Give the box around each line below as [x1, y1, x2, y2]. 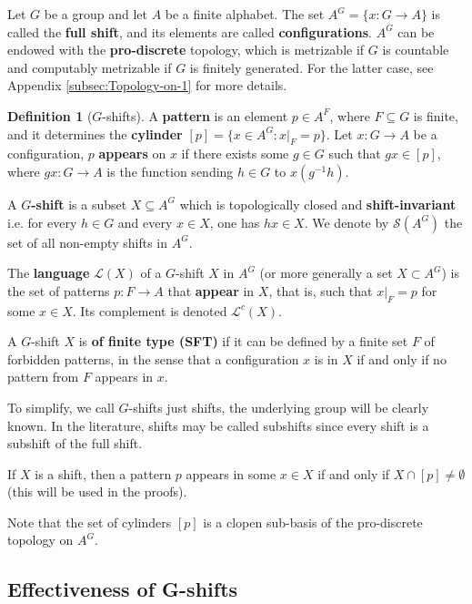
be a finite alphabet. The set [165, 5, 325, 23]
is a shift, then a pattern [35, 464, 172, 483]
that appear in [167, 281, 255, 300]
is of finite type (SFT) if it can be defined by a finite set [78, 332, 408, 351]
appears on [98, 144, 166, 163]
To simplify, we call [7, 397, 115, 416]
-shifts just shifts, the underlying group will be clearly [128, 397, 429, 416]
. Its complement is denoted [72, 301, 227, 320]
